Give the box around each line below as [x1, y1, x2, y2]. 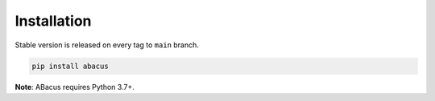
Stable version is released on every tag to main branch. [14, 40, 199, 50]
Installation [14, 12, 92, 30]
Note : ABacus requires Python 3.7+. [14, 82, 135, 91]
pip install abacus [31, 61, 109, 71]
